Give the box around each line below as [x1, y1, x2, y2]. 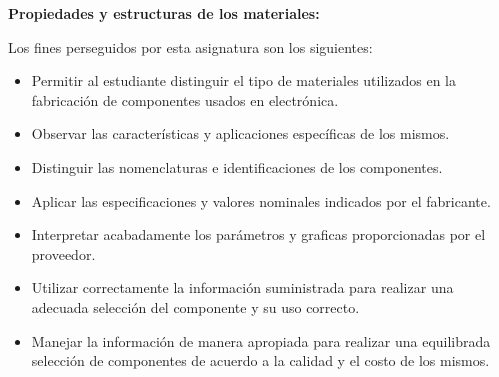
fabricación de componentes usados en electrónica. [31, 89, 339, 110]
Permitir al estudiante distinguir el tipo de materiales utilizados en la [31, 70, 456, 91]
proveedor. [31, 243, 96, 264]
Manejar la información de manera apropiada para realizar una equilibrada [31, 330, 491, 351]
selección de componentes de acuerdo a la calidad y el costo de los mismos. [31, 350, 490, 371]
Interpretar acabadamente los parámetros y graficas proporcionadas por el [31, 224, 486, 245]
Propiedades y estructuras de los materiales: [8, 3, 320, 23]
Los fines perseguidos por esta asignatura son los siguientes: [8, 36, 373, 57]
